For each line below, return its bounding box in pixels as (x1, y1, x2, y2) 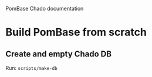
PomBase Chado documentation (5, 5, 84, 12)
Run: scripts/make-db (5, 65, 58, 71)
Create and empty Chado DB (5, 49, 112, 59)
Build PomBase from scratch (5, 26, 147, 39)
